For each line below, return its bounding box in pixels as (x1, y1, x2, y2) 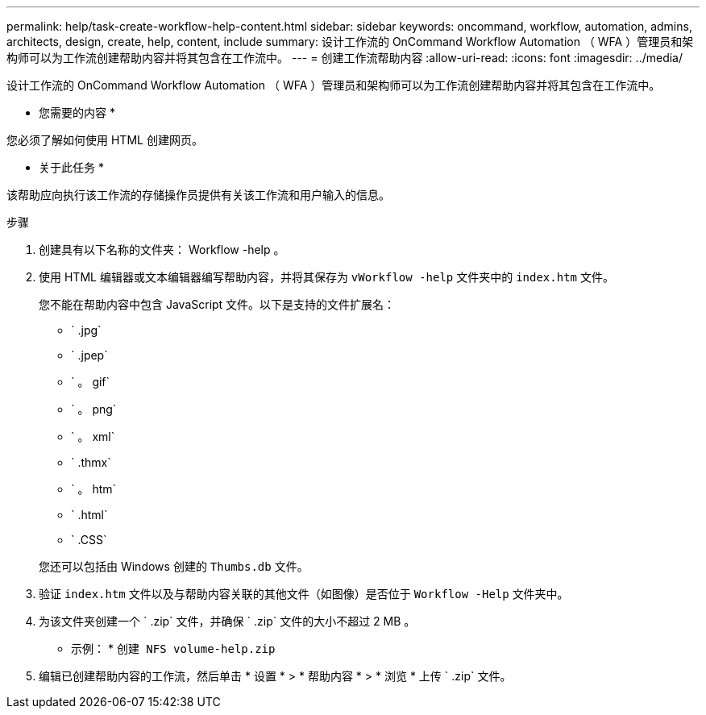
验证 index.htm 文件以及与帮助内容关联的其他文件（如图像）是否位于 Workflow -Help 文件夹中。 (39, 587, 569, 601)
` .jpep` (71, 348, 108, 362)
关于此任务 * (39, 160, 104, 174)
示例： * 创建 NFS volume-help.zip (71, 642, 276, 655)
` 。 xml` (71, 430, 115, 443)
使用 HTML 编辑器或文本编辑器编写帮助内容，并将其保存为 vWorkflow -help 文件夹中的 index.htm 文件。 (39, 270, 614, 284)
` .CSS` (71, 533, 107, 547)
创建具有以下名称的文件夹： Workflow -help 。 (39, 243, 285, 256)
